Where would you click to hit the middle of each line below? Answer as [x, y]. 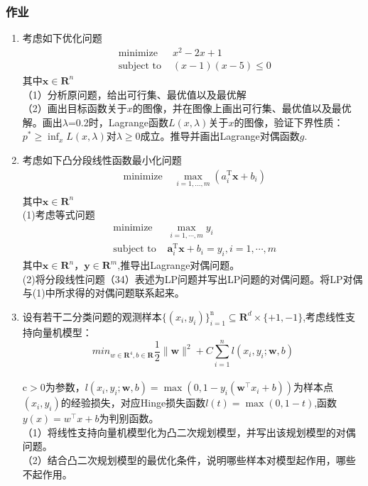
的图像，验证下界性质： [289, 122]
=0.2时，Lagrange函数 [118, 122]
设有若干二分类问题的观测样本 [92, 316]
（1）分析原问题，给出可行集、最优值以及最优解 [134, 94]
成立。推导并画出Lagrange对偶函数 [220, 136]
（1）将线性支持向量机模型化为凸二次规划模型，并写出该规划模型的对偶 [189, 432]
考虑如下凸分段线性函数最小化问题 [102, 159]
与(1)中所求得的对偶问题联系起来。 [103, 293]
